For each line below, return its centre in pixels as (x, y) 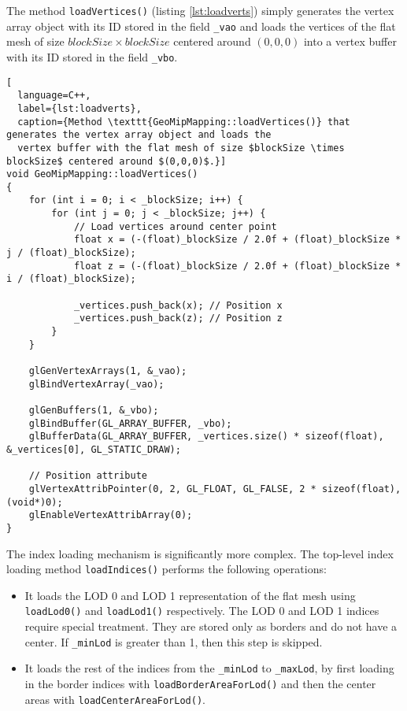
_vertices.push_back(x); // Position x (178, 305)
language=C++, (54, 96)
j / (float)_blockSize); (71, 253)
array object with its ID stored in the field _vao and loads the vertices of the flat (201, 26)
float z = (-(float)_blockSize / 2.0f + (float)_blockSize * (237, 266)
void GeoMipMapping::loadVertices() (102, 174)
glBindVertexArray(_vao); (96, 384)
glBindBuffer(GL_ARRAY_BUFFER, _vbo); (130, 423)
